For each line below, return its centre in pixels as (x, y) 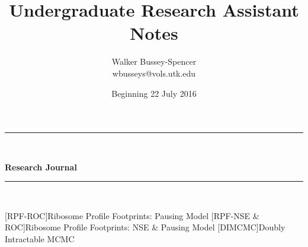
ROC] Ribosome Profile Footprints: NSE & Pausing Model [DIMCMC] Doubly (145, 227)
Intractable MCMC (40, 239)
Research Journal (41, 167)
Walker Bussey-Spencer (154, 61)
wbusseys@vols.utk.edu (154, 73)
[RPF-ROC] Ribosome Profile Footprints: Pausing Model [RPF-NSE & (132, 215)
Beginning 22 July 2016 (154, 93)
